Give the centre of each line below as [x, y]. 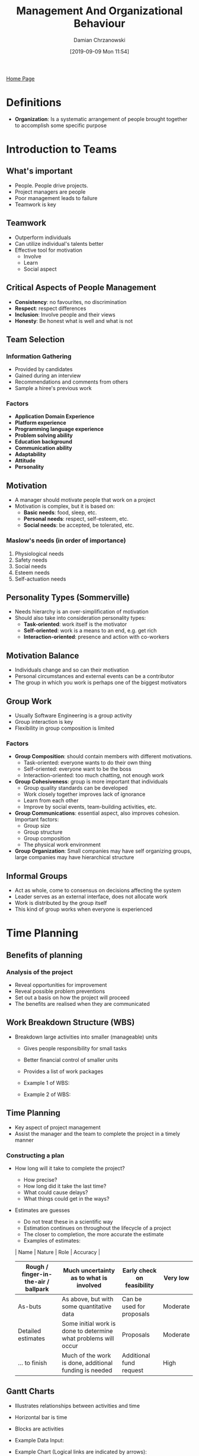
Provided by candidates [44, 369]
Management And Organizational [99, 11]
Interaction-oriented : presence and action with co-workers [97, 637]
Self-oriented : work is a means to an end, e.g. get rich [90, 631]
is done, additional [87, 1363]
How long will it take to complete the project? [70, 1168]
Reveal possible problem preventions [60, 991]
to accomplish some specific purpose [61, 125]
